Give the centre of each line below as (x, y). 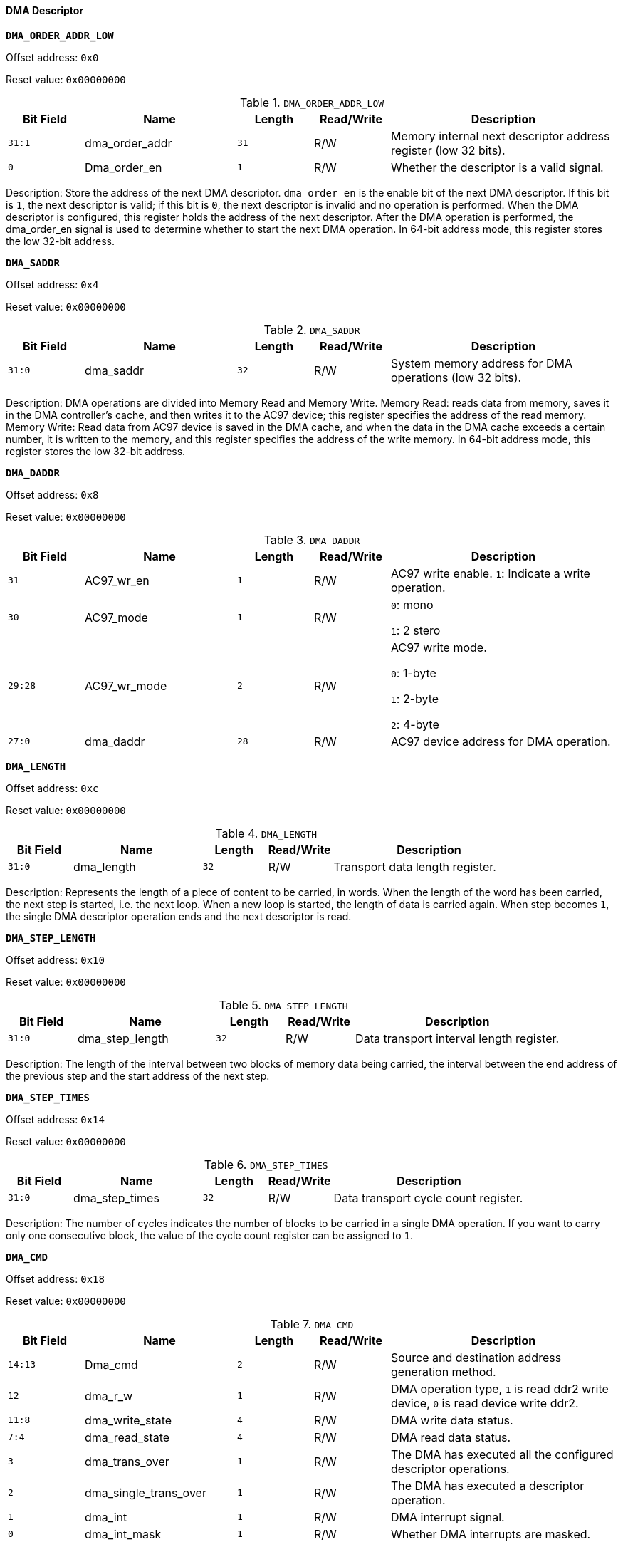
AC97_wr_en (117, 580)
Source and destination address (476, 1357)
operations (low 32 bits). (456, 377)
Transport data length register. (415, 866)
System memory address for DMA (482, 363)
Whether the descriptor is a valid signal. (497, 167)
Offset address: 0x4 (52, 284)
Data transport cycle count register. (428, 1198)
